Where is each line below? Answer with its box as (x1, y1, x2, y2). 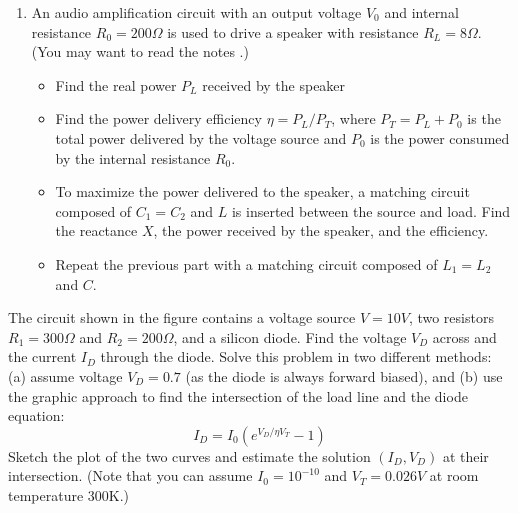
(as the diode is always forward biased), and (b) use (185, 365, 503, 386)
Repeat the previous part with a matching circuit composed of (55, 253, 438, 274)
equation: (8, 405, 65, 426)
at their (442, 445, 489, 466)
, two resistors (408, 307, 494, 328)
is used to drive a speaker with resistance (167, 21, 419, 42)
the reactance (55, 220, 138, 241)
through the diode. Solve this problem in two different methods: (100, 346, 492, 367)
